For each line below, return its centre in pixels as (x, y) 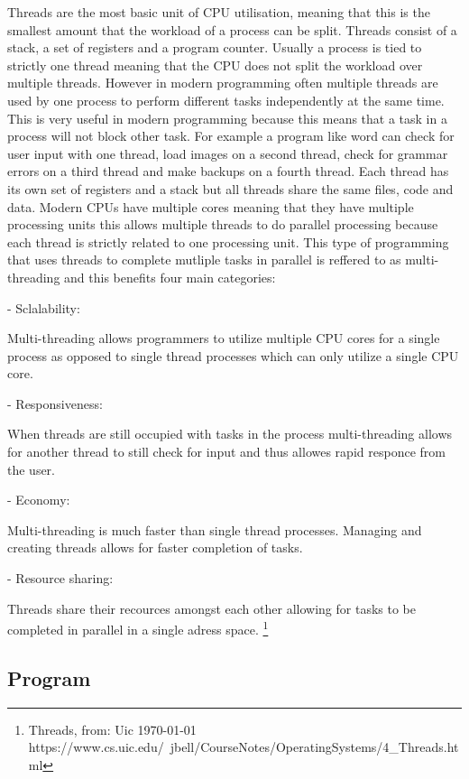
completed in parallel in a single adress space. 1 (138, 628)
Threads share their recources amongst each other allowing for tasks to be (212, 608)
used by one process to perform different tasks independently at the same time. (226, 100)
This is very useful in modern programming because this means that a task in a (227, 118)
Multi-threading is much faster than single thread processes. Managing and (215, 529)
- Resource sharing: (60, 578)
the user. (32, 469)
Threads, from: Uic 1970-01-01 (112, 729)
